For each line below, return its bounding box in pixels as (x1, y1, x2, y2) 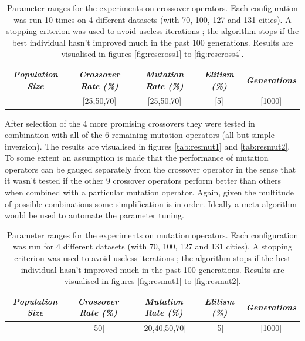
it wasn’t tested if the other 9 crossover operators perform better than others (5, 174, 281, 187)
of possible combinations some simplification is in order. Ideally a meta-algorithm (5, 197, 297, 210)
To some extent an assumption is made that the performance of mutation (5, 151, 269, 164)
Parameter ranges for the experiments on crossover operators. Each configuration (7, 2, 298, 13)
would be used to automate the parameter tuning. (5, 209, 184, 221)
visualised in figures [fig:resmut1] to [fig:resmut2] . (64, 275, 241, 287)
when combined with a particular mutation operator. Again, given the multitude (5, 186, 294, 198)
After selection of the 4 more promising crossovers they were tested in (5, 117, 255, 129)
